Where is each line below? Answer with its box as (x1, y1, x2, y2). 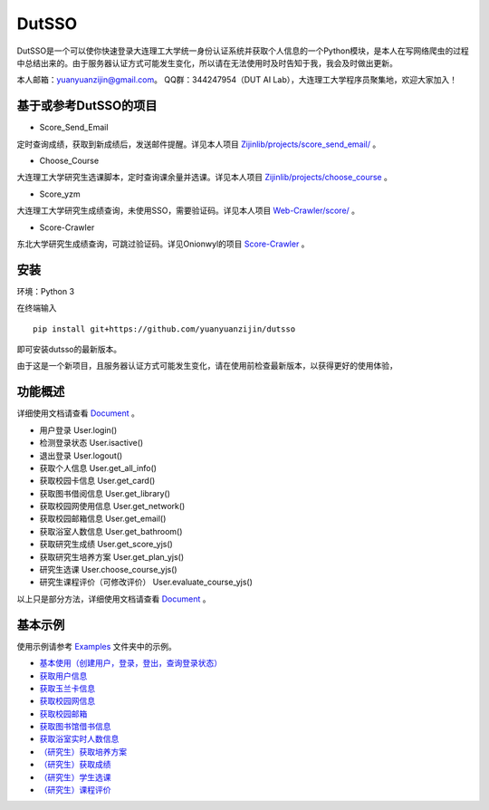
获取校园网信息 (39, 696, 95, 707)
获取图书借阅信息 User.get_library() (39, 487, 171, 498)
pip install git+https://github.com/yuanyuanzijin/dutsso (33, 323, 296, 334)
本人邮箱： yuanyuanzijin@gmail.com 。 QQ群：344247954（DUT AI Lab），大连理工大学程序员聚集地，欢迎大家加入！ (16, 74, 457, 85)
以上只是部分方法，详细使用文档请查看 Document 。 (16, 593, 211, 604)
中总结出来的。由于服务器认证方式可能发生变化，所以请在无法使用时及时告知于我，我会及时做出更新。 (16, 57, 398, 68)
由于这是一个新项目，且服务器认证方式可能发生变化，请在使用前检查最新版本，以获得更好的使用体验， (16, 361, 398, 371)
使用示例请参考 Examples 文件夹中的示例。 (16, 641, 177, 651)
